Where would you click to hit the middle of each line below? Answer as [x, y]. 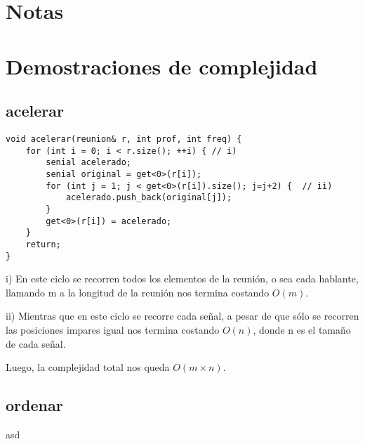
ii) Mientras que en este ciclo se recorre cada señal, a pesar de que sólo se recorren [182, 316]
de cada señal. [36, 343]
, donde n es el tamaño [302, 329]
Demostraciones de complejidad [162, 66]
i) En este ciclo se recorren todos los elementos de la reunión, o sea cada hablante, [182, 279]
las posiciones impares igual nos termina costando [113, 329]
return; [43, 244]
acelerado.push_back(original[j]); [149, 198]
